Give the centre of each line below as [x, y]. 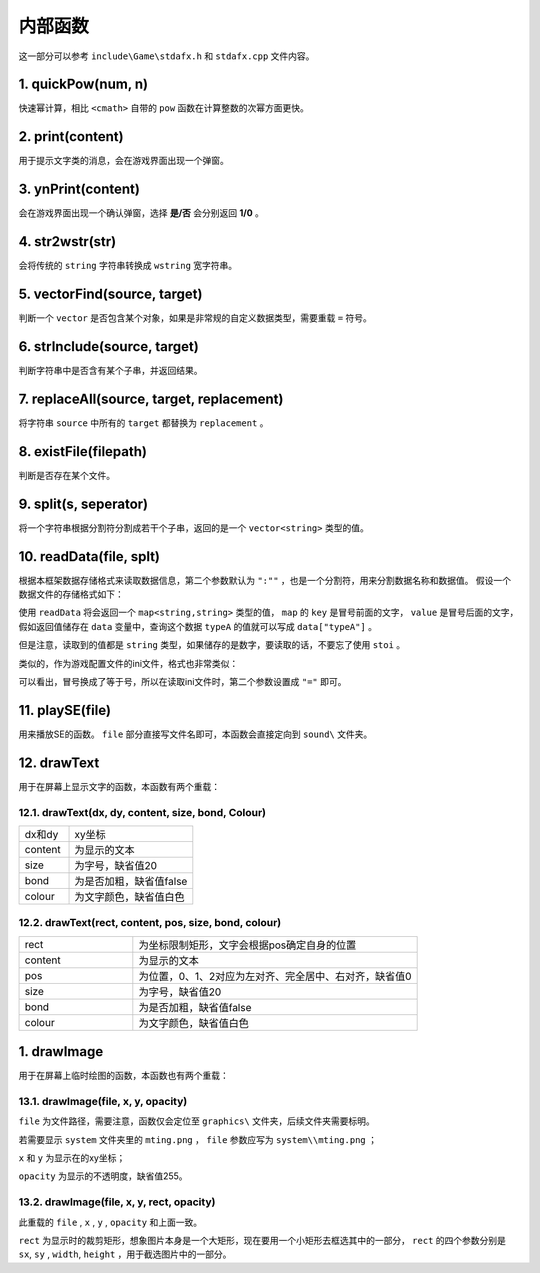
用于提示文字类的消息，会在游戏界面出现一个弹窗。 [123, 161]
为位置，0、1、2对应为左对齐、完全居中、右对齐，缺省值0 [275, 976]
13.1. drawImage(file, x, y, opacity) [103, 1101]
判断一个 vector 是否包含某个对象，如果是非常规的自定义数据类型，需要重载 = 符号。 [195, 318]
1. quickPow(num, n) [83, 84]
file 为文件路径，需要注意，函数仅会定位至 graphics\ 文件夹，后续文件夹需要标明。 [196, 1121]
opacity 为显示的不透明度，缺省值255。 [103, 1176]
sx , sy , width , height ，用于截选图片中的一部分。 [125, 1254]
